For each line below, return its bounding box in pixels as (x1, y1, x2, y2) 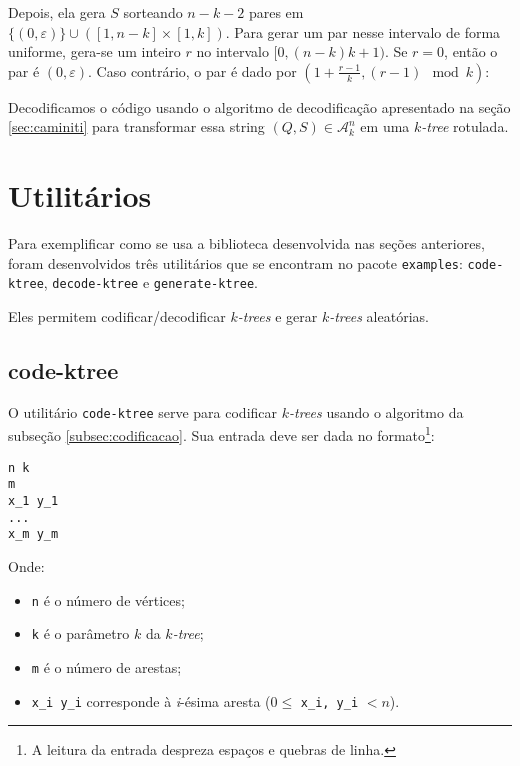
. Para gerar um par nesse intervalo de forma (225, 21, 501, 42)
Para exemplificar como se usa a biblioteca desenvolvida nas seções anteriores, (8, 233, 485, 254)
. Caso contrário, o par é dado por (88, 60, 297, 81)
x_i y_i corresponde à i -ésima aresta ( (31, 690, 271, 711)
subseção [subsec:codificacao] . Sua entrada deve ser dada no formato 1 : (8, 422, 435, 446)
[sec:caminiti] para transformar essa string (8, 116, 265, 137)
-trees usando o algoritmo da (288, 401, 464, 422)
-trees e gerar (237, 306, 318, 326)
